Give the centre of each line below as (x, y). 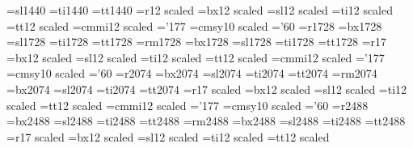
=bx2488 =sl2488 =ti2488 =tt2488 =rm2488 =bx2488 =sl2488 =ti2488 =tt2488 (206, 121)
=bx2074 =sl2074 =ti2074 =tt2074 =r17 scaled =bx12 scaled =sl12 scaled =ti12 (207, 89)
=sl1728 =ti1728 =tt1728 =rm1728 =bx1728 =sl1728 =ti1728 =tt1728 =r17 (197, 42)
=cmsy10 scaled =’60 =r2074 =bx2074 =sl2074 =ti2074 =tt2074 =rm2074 (192, 73)
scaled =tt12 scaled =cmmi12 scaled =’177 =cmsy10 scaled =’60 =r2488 (188, 105)
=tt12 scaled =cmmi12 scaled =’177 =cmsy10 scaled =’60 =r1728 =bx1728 (194, 25)
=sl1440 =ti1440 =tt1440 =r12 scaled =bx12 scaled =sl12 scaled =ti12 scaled (200, 10)
